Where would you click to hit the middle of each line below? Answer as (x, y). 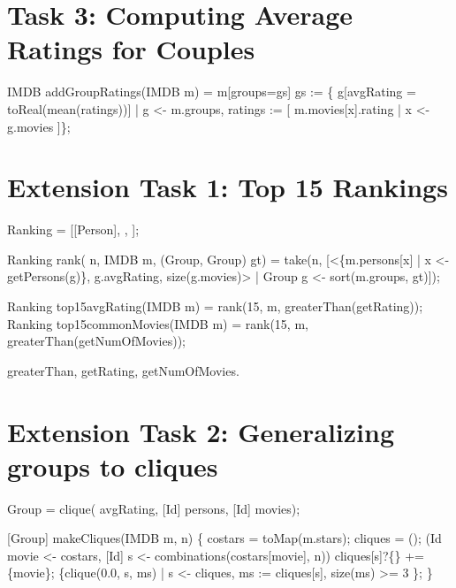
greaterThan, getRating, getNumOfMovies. (123, 370)
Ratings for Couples (131, 49)
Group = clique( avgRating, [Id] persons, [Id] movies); (154, 508)
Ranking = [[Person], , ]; (73, 229)
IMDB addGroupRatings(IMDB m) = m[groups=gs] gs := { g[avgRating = (212, 92)
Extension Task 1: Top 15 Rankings (228, 187)
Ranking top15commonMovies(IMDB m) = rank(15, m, (158, 323)
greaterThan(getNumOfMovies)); (97, 341)
